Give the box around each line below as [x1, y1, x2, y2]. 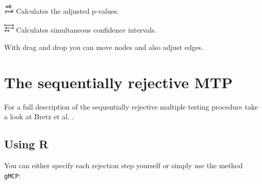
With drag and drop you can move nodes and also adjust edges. [4, 41, 204, 52]
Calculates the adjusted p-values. [16, 5, 120, 16]
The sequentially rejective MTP [4, 71, 233, 92]
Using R [4, 136, 49, 152]
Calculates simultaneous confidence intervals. [16, 24, 157, 35]
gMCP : [4, 170, 21, 180]
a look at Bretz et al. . [4, 111, 74, 122]
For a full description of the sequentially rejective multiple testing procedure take [4, 101, 258, 112]
